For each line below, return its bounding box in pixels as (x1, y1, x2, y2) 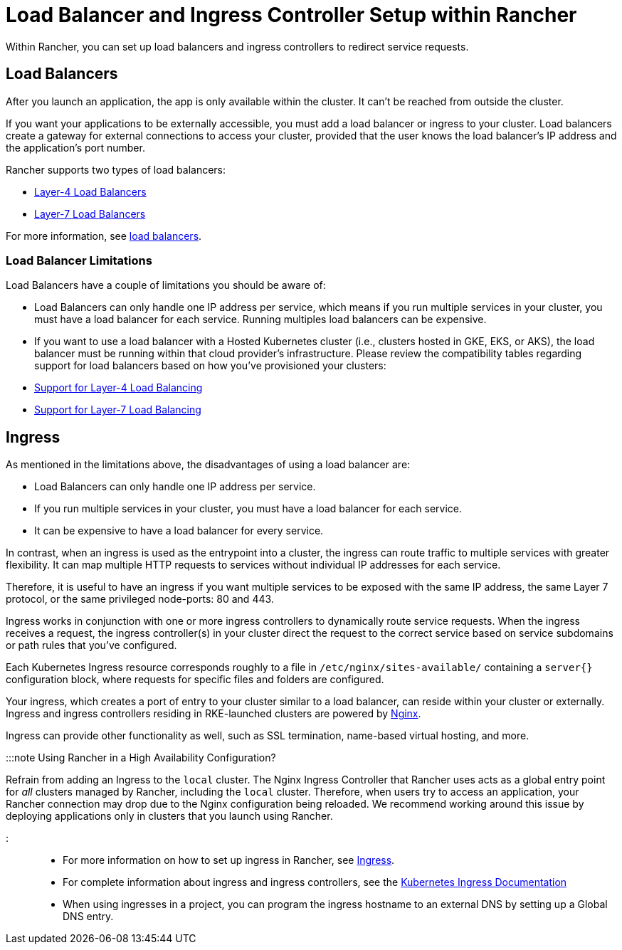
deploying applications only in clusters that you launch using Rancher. (6, 810, 333, 823)
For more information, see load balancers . (6, 229, 202, 242)
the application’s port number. (6, 141, 145, 154)
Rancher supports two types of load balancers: (6, 163, 226, 176)
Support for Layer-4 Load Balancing (34, 381, 203, 394)
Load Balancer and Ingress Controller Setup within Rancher (6, 3, 577, 27)
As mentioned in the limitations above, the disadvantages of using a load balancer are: (6, 458, 411, 471)
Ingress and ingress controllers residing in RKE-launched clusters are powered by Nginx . (6, 707, 421, 720)
